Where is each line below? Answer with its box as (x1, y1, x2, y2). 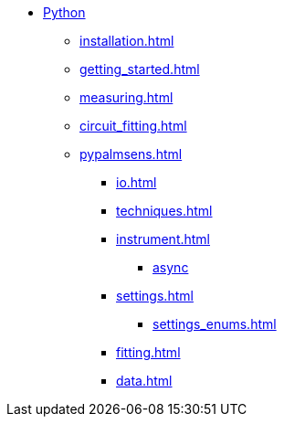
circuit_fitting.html (79, 118, 187, 133)
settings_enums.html (153, 316, 277, 332)
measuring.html (79, 90, 174, 105)
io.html (116, 175, 157, 190)
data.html (116, 373, 173, 388)
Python (43, 5, 86, 20)
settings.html (116, 288, 194, 303)
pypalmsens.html (79, 146, 183, 162)
